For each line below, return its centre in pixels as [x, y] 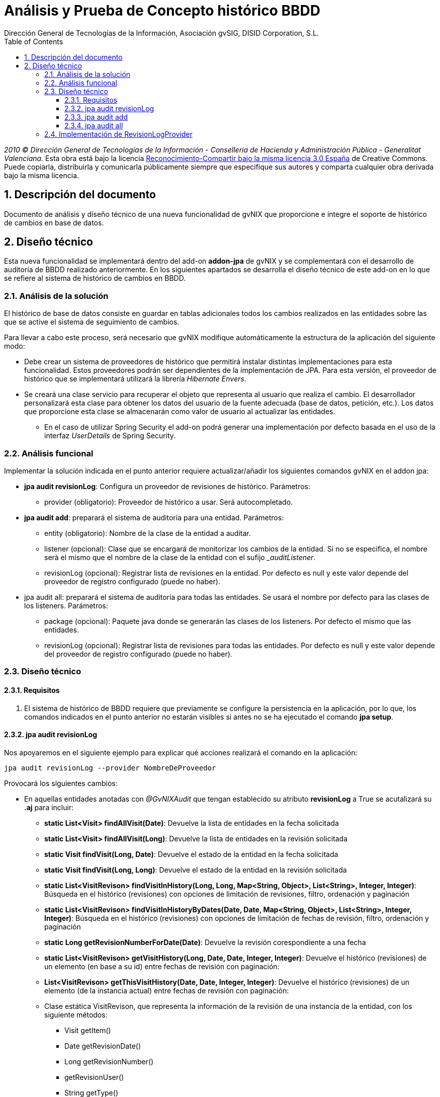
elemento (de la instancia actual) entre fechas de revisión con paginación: [167, 990]
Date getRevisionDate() [103, 1046]
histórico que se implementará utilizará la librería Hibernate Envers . [135, 379]
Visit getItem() [88, 1030]
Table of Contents [34, 41]
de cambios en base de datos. [54, 222]
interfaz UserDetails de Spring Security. [110, 436]
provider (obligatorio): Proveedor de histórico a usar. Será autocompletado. [169, 502]
